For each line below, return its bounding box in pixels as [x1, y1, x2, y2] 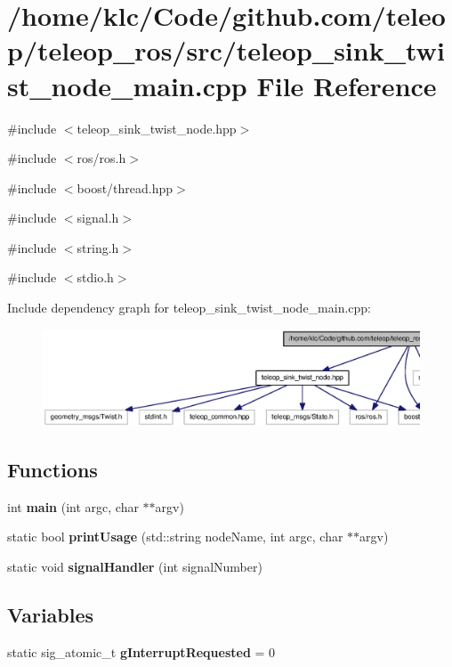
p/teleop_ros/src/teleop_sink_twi [7, 32, 445, 69]
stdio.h [77, 268, 114, 287]
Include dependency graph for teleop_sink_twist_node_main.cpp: [7, 298, 372, 317]
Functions [7, 455, 98, 483]
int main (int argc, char [7, 497, 139, 516]
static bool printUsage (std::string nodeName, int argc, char [7, 527, 343, 546]
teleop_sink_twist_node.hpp [77, 118, 237, 137]
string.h [77, 238, 119, 256]
